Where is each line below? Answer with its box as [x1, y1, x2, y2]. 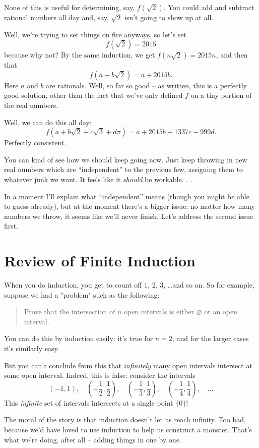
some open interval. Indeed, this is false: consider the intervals [4, 370, 196, 380]
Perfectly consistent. [4, 137, 67, 148]
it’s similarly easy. [4, 343, 59, 353]
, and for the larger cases [172, 333, 249, 344]
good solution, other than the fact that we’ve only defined [4, 90, 183, 100]
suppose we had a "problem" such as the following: [4, 289, 160, 300]
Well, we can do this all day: [4, 117, 92, 127]
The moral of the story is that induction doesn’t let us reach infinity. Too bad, [4, 414, 246, 425]
